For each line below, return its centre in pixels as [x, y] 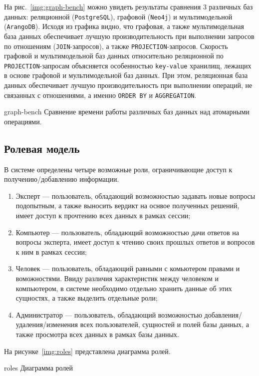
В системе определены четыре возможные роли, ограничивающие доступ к [118, 169]
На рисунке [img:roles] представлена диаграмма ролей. [87, 351]
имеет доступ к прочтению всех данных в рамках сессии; [103, 215]
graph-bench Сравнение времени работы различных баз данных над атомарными [127, 112]
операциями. [23, 121]
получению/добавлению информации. [62, 179]
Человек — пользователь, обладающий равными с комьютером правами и [128, 268]
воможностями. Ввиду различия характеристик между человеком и [117, 278]
